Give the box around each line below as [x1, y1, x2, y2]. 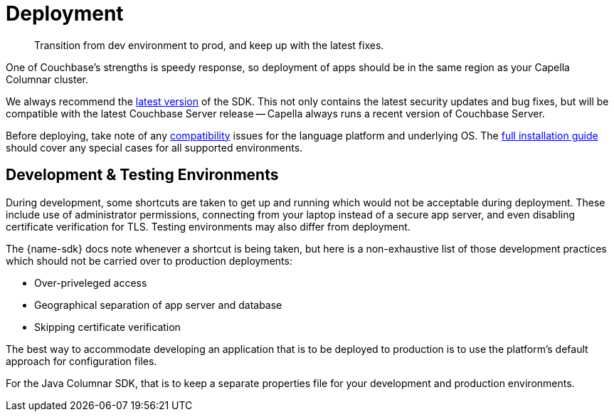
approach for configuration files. [6, 354, 157, 367]
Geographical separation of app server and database [34, 298, 282, 311]
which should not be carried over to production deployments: [6, 254, 292, 267]
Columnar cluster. [6, 73, 88, 85]
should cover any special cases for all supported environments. [6, 141, 303, 154]
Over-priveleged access [34, 276, 147, 289]
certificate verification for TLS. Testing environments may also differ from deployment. [6, 220, 411, 233]
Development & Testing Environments [6, 166, 279, 184]
